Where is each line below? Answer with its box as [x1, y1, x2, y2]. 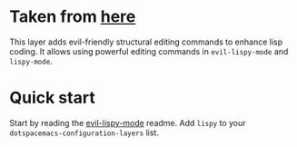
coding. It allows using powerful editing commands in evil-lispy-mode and [9, 45, 289, 56]
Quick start [9, 88, 95, 108]
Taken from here [9, 6, 136, 27]
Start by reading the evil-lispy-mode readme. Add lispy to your [9, 117, 247, 128]
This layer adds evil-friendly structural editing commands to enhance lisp [9, 36, 283, 47]
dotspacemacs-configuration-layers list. [9, 127, 159, 138]
